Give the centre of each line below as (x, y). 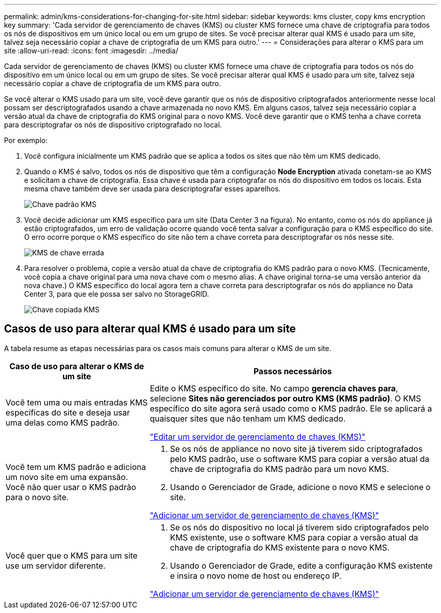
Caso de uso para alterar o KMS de (77, 366)
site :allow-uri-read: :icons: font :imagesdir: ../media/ (91, 51)
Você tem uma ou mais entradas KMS (77, 402)
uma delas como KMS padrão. (63, 422)
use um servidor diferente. (56, 565)
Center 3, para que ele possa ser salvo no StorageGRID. (117, 294)
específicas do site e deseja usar (68, 412)
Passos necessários (292, 371)
